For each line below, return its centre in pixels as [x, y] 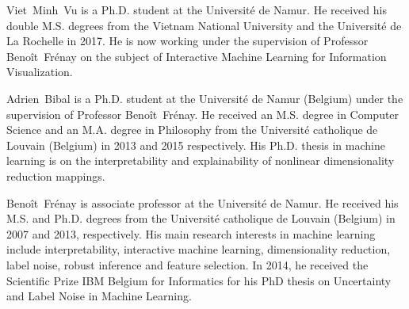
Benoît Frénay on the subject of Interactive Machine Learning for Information [197, 56]
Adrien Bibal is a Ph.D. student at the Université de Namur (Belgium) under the [205, 98]
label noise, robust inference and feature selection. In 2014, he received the [187, 264]
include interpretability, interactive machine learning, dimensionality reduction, [199, 249]
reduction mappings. [56, 175]
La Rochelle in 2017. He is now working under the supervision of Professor [187, 41]
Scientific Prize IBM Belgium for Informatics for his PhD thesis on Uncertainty [199, 280]
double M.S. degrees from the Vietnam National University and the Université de [204, 25]
